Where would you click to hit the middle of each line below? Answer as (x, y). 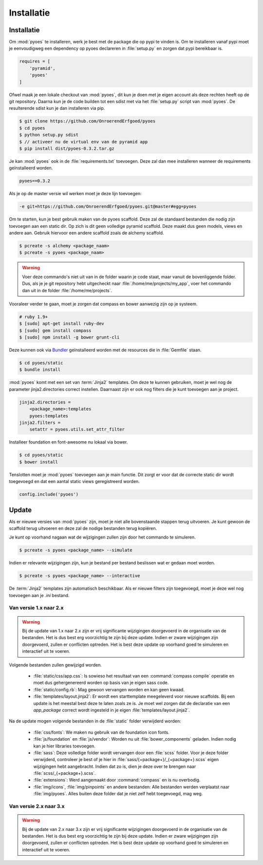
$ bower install (39, 462)
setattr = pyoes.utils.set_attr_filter (77, 430)
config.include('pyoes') (49, 494)
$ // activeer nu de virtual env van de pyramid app (84, 142)
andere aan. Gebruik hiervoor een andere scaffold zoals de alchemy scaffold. (86, 233)
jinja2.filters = (40, 422)
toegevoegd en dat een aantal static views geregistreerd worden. (74, 482)
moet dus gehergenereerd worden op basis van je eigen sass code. (101, 683)
